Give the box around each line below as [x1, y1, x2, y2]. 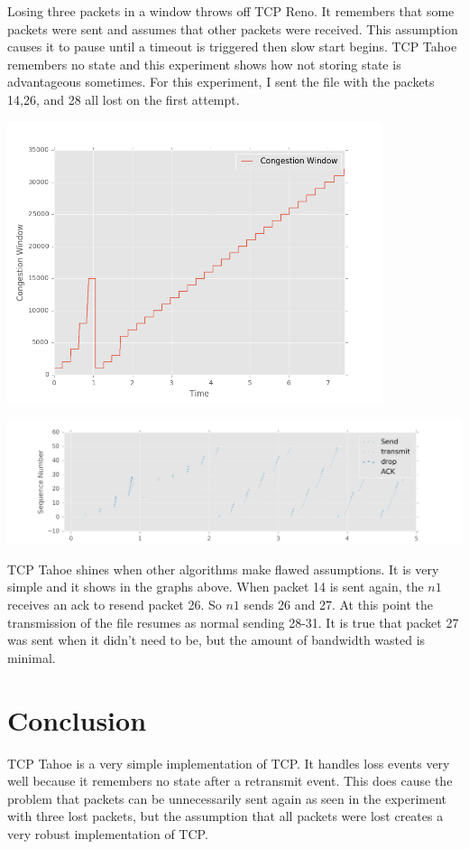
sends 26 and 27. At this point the [244, 595, 433, 614]
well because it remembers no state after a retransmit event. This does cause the [7, 771, 453, 790]
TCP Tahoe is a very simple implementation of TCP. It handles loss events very [7, 753, 450, 772]
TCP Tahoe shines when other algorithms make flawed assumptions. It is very [7, 559, 439, 578]
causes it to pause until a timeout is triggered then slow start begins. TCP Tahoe [7, 37, 457, 56]
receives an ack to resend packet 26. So [7, 595, 222, 614]
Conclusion [7, 701, 147, 738]
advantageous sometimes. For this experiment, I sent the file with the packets [7, 72, 435, 91]
